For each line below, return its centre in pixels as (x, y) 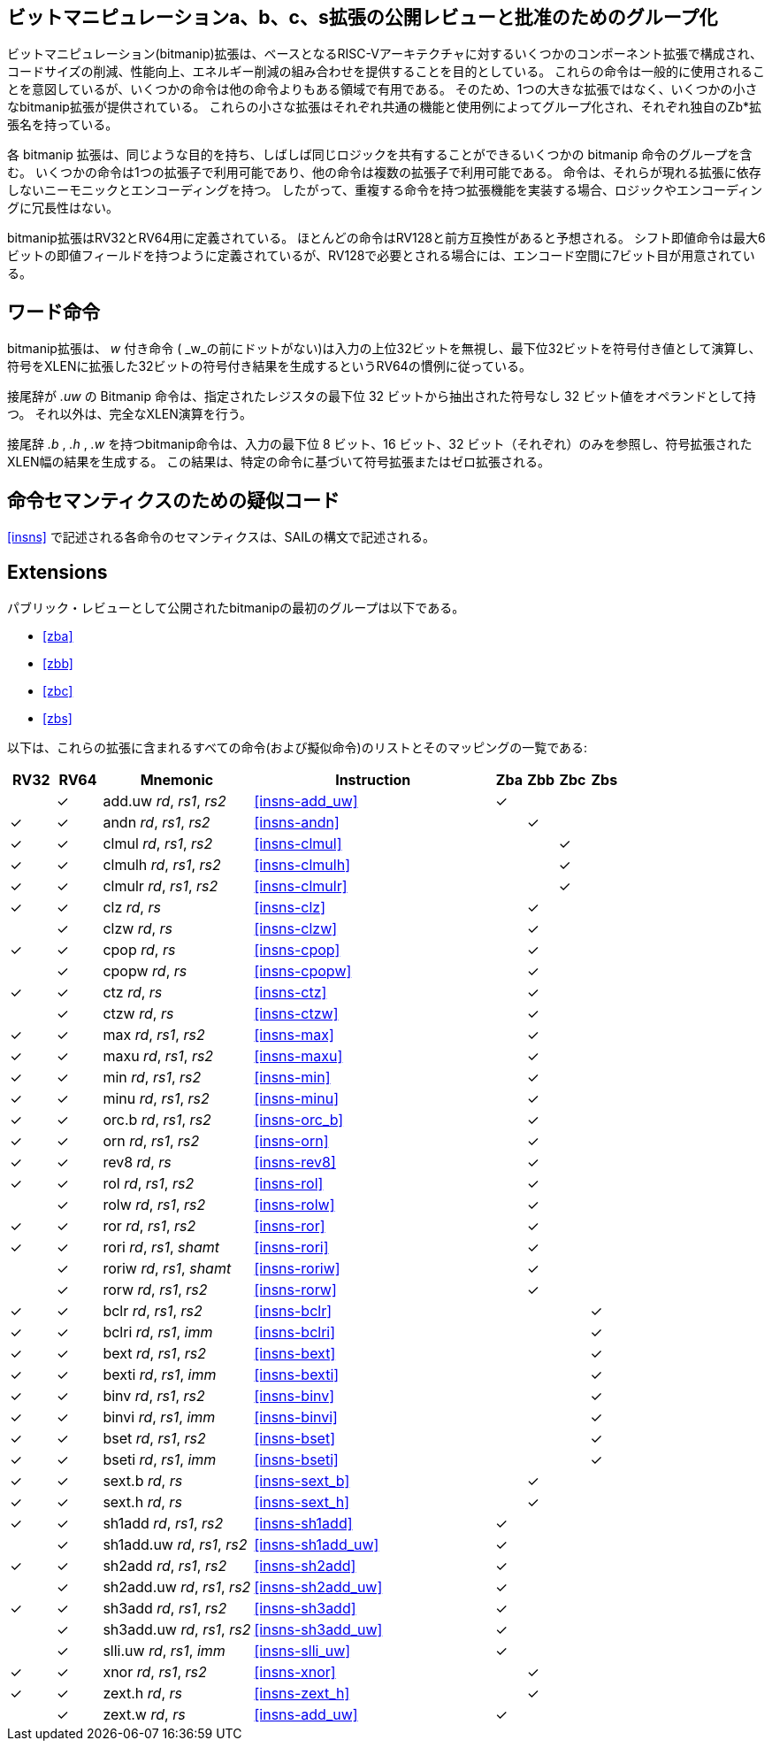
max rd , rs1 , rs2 (154, 1034)
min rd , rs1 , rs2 (152, 1077)
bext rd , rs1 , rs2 (154, 1353)
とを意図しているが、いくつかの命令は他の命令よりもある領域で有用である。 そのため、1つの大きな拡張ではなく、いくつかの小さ (382, 89)
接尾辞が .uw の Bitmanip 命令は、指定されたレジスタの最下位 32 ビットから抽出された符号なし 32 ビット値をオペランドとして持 (382, 397)
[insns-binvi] (296, 1417)
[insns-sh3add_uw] (318, 1629)
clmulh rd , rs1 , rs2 (162, 864)
